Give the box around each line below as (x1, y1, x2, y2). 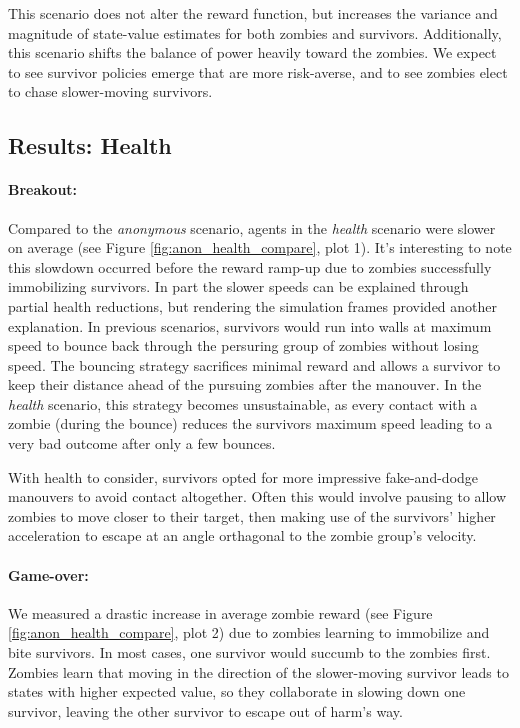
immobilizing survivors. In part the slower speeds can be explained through (8, 276, 469, 297)
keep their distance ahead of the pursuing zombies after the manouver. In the (8, 374, 482, 395)
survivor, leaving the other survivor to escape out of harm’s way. (8, 700, 403, 721)
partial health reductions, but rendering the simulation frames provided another (8, 295, 498, 316)
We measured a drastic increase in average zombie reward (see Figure (8, 602, 433, 623)
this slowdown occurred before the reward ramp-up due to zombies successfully (8, 256, 492, 277)
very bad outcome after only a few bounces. (8, 433, 276, 454)
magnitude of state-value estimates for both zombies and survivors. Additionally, (8, 22, 502, 43)
